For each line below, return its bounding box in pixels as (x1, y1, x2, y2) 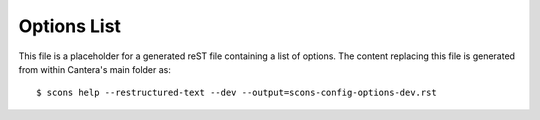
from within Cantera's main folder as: (18, 63, 172, 75)
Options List (18, 15, 122, 37)
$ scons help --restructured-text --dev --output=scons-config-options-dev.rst (36, 87, 437, 99)
